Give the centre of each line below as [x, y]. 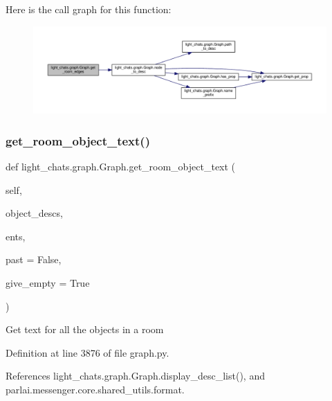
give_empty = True [48, 283]
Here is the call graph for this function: [89, 9]
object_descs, [34, 213]
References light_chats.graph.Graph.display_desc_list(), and [135, 376]
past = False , [34, 259]
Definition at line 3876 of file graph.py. [87, 352]
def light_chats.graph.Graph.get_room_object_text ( [121, 167]
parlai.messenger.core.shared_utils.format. [95, 390]
